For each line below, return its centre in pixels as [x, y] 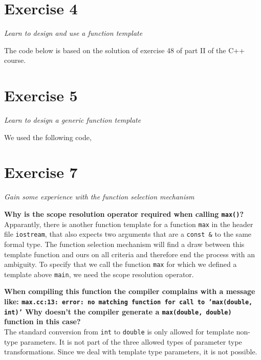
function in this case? [42, 321]
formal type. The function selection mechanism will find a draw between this [124, 244]
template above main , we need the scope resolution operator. [99, 274]
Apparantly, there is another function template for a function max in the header [129, 224]
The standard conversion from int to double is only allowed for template [119, 331]
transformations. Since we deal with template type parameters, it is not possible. [131, 352]
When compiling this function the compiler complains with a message [130, 291]
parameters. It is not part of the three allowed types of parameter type [131, 341]
